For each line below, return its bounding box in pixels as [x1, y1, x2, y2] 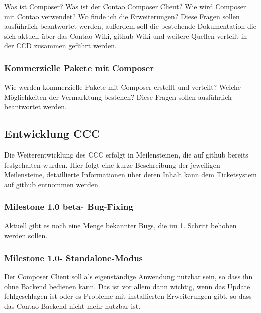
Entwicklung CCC [4, 126, 100, 141]
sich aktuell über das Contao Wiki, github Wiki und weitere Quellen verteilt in [4, 30, 247, 41]
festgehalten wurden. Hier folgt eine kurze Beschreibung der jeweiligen [4, 159, 220, 170]
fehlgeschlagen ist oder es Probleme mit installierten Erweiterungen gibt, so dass [4, 291, 252, 301]
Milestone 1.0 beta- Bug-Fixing [4, 200, 133, 213]
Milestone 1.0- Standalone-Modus [4, 251, 143, 264]
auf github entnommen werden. [4, 179, 100, 189]
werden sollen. [4, 230, 48, 241]
